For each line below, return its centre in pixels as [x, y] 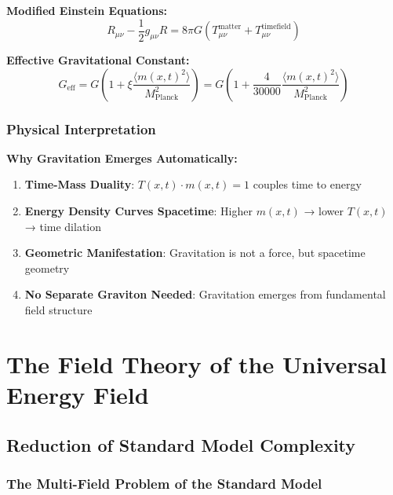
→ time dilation [63, 226]
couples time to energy [307, 184]
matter [230, 26]
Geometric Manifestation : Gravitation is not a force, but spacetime [195, 253]
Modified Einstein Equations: [87, 10]
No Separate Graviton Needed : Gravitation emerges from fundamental [205, 294]
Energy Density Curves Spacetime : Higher [138, 211]
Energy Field [78, 394]
